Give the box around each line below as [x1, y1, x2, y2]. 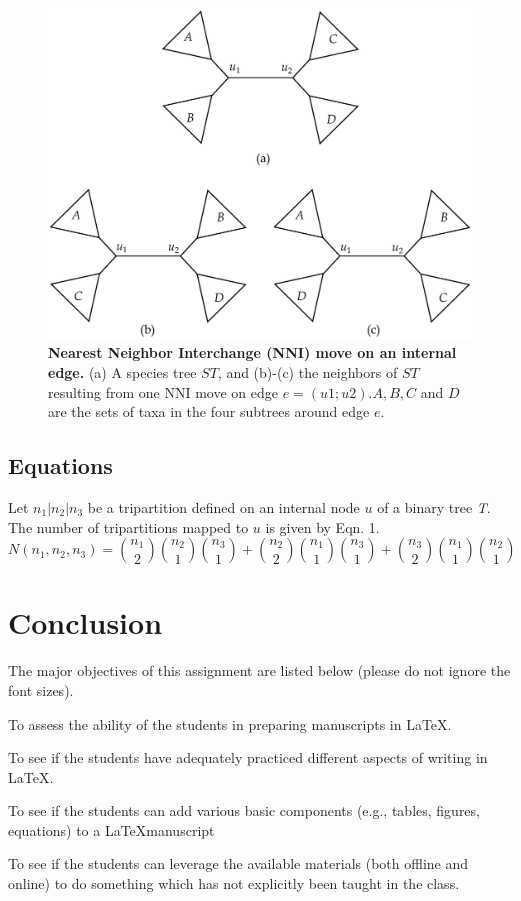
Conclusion [8, 602, 163, 643]
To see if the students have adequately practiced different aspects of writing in [8, 747, 488, 768]
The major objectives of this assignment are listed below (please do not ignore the [8, 660, 511, 681]
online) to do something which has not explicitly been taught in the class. [8, 873, 460, 894]
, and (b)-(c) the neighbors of [217, 362, 398, 383]
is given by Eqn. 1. [265, 516, 380, 537]
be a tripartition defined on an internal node [87, 497, 360, 517]
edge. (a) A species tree [48, 362, 197, 383]
